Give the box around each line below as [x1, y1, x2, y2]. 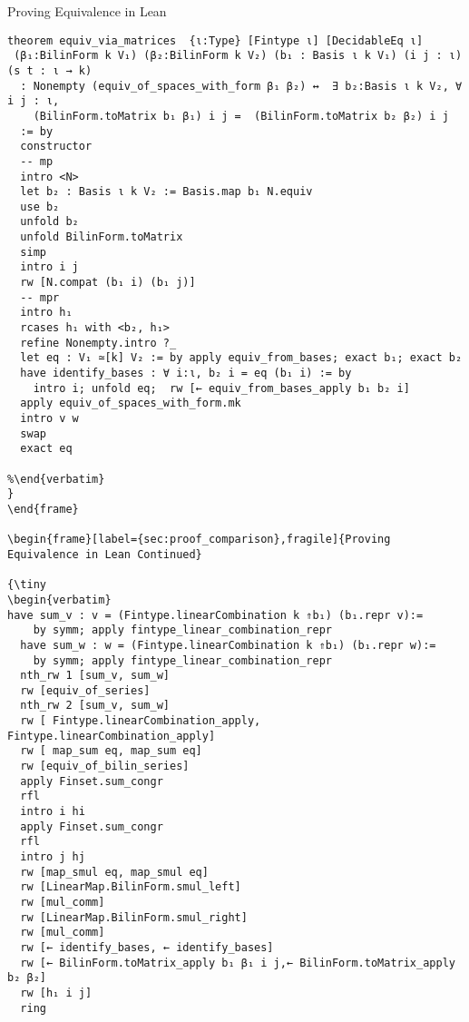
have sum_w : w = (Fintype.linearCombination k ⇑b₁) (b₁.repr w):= [20, 638, 436, 652]
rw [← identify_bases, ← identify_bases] [20, 940, 274, 954]
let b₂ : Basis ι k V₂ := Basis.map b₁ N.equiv [20, 185, 313, 199]
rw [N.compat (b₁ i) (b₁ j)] [20, 276, 196, 290]
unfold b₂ [20, 215, 79, 229]
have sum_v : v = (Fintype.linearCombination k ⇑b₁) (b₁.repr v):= [7, 608, 424, 622]
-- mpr [20, 290, 60, 304]
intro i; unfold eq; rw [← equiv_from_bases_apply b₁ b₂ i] [33, 381, 410, 395]
